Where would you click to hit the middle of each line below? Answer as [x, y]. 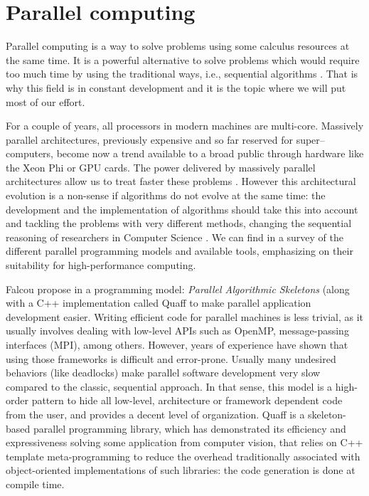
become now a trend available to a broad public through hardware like [210, 153]
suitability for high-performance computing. [101, 265]
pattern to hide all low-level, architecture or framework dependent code [187, 400]
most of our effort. [46, 101]
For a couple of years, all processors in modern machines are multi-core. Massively [185, 126]
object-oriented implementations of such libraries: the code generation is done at [181, 470]
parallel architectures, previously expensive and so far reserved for [149, 139]
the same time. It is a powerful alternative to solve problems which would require [183, 59]
